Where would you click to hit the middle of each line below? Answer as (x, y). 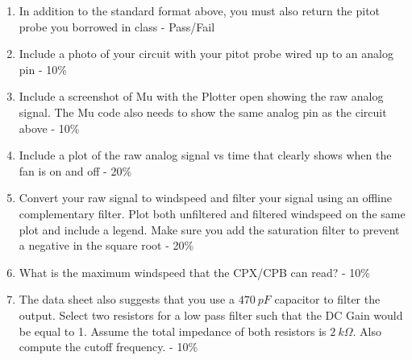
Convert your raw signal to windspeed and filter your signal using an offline (205, 198)
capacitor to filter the (327, 299)
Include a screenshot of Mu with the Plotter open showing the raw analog (201, 96)
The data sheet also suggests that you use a (127, 299)
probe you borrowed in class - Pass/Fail (117, 26)
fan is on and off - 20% (75, 170)
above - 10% (49, 128)
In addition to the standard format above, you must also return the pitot (200, 10)
